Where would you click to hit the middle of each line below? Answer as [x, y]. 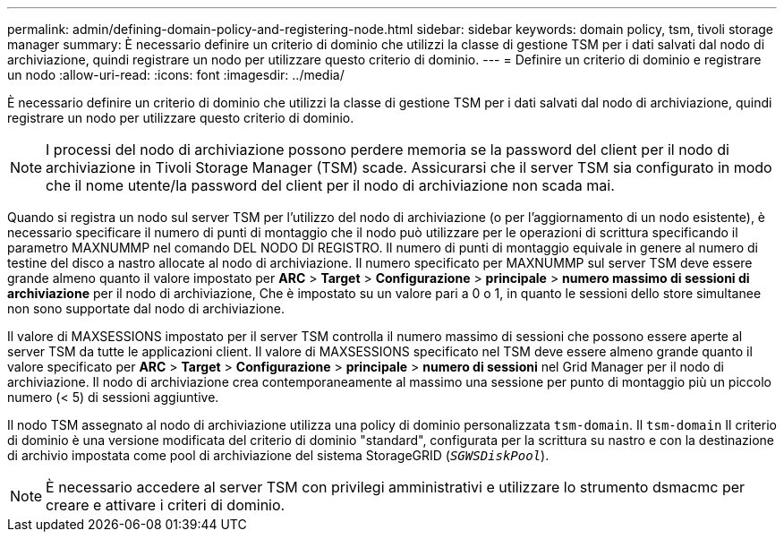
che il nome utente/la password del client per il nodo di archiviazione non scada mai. [330, 185]
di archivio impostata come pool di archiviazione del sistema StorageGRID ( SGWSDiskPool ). [278, 455]
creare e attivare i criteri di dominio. [166, 505]
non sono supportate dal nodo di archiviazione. [146, 308]
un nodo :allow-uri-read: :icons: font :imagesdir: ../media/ [176, 75]
